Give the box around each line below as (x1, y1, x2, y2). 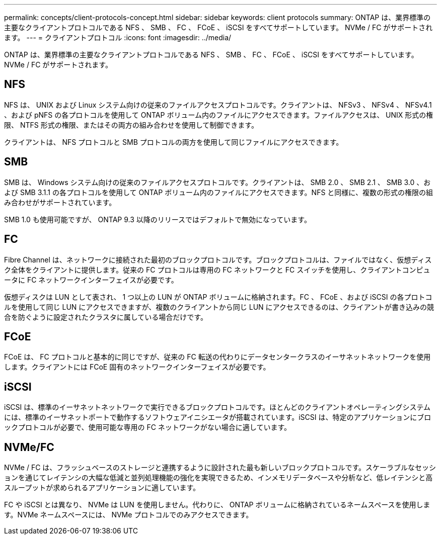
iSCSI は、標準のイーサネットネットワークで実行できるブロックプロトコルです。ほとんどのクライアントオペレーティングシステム (4, 403, 431, 412)
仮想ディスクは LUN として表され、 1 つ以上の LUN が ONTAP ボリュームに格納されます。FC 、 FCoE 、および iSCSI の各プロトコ (4, 292, 432, 301)
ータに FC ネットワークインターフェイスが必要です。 (4, 275, 178, 284)
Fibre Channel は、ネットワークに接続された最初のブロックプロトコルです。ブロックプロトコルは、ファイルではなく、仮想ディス (4, 255, 432, 264)
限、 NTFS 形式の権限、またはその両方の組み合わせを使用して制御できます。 (4, 120, 258, 129)
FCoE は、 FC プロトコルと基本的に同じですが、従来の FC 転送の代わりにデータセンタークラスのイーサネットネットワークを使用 (4, 352, 431, 362)
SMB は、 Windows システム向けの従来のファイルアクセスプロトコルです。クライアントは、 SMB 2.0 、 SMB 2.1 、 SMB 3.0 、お (4, 177, 431, 187)
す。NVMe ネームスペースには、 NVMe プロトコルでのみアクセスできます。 (4, 510, 253, 519)
